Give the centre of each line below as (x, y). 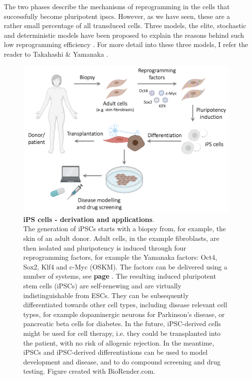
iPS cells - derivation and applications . (89, 219)
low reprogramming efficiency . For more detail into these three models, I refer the (126, 44)
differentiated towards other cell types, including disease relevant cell (125, 305)
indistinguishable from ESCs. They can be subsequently (106, 295)
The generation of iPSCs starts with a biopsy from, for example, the (125, 229)
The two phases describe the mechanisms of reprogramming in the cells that (117, 6)
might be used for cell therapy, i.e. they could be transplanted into (122, 333)
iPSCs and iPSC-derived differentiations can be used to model (116, 352)
